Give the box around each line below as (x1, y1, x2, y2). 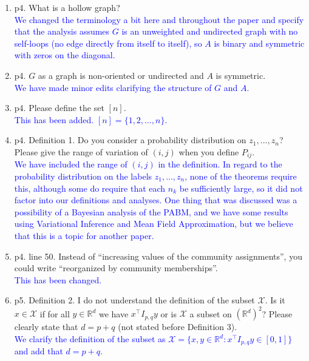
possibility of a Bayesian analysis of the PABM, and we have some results (14, 205, 288, 218)
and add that (14, 345, 63, 357)
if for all (39, 307, 70, 320)
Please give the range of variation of (14, 145, 148, 158)
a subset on (189, 307, 232, 320)
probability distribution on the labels (14, 169, 152, 182)
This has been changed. (14, 273, 102, 286)
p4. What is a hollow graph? (14, 1, 120, 13)
